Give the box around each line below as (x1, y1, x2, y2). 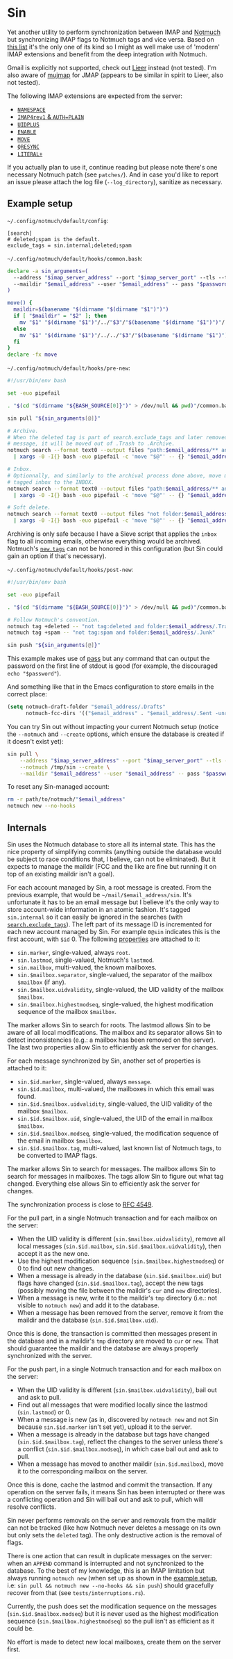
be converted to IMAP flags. (17, 1151, 98, 1159)
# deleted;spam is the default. (7, 236, 101, 243)
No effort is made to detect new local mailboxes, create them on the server (7, 1637, 221, 1646)
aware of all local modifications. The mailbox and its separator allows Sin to (7, 1028, 223, 1036)
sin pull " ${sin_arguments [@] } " (7, 415, 101, 422)
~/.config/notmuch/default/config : (7, 216, 109, 224)
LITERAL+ (17, 151, 43, 158)
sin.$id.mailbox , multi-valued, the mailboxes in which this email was (17, 1084, 215, 1093)
